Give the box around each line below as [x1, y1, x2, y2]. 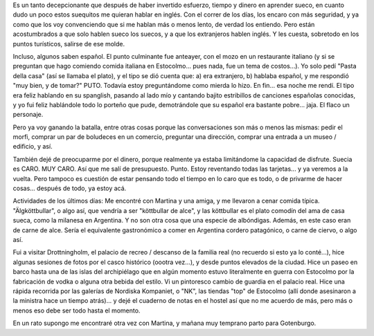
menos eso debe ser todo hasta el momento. [12, 306, 141, 315]
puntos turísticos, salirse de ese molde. [12, 39, 125, 48]
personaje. [12, 111, 44, 119]
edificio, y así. [12, 142, 53, 151]
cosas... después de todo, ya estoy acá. [12, 184, 127, 193]
